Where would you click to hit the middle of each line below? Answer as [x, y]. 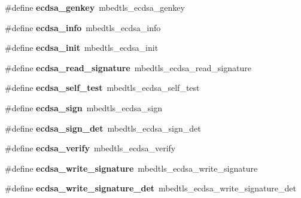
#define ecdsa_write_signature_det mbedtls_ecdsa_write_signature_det [150, 188]
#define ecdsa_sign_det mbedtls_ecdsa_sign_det [103, 128]
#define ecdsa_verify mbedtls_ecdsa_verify [90, 148]
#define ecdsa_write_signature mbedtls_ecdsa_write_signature [131, 168]
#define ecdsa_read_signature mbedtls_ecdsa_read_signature [128, 67]
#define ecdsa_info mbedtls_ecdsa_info [83, 27]
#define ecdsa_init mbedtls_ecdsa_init [82, 48]
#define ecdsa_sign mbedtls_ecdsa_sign [83, 107]
